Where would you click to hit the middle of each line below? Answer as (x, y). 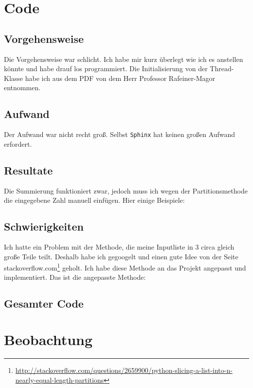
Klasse (14, 78)
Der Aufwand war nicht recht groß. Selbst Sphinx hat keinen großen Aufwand (120, 134)
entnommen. (22, 87)
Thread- (222, 68)
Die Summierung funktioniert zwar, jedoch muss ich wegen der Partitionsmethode (126, 190)
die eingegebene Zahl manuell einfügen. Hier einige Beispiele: (94, 200)
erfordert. (18, 144)
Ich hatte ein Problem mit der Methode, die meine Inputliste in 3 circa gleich (119, 247)
